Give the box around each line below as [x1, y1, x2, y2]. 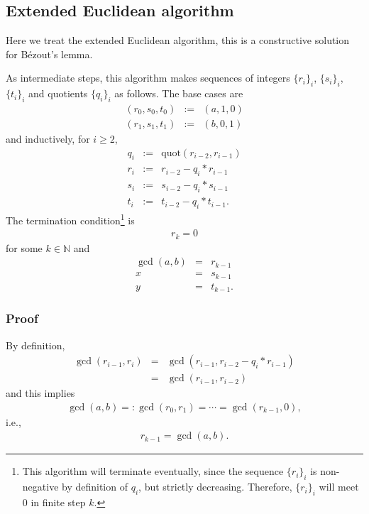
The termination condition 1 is [6, 210, 135, 227]
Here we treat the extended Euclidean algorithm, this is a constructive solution [6, 33, 350, 48]
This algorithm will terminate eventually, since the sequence [22, 464, 284, 479]
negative [22, 479, 59, 494]
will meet [319, 479, 359, 494]
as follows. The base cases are [114, 86, 243, 101]
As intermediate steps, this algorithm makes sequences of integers [6, 70, 290, 85]
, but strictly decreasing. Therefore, [138, 479, 292, 494]
